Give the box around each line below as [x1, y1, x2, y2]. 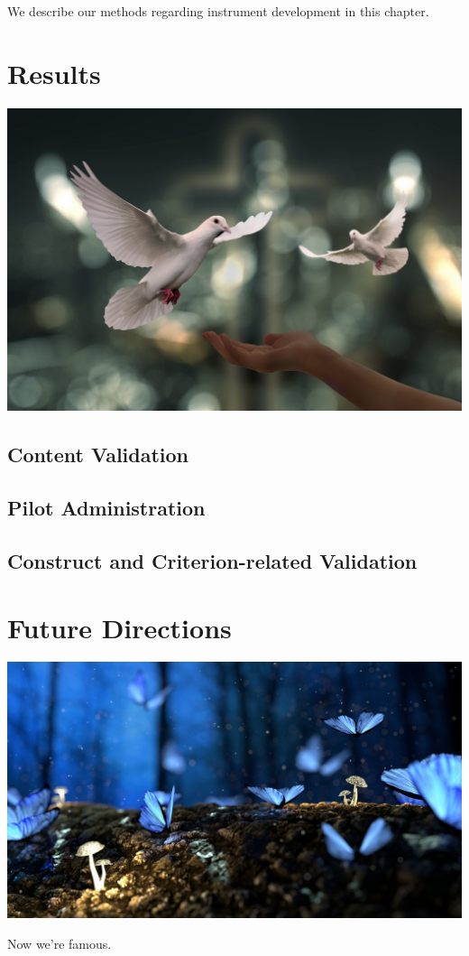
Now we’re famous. [7, 933, 112, 952]
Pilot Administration [7, 494, 206, 522]
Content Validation [7, 441, 189, 469]
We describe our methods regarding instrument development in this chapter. [7, 2, 429, 20]
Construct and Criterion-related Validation [7, 546, 418, 574]
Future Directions [7, 608, 232, 645]
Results [7, 54, 101, 91]
